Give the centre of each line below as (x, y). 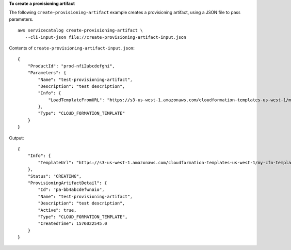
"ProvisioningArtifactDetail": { (67, 183)
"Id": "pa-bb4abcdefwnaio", (71, 190)
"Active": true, (57, 210)
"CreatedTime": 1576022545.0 (73, 224)
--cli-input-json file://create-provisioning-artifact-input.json (106, 37)
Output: (16, 138)
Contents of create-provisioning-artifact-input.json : (72, 48)
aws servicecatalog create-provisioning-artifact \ (80, 31)
